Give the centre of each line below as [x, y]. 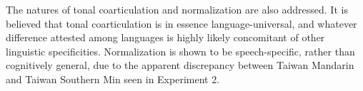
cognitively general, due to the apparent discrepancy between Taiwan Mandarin [180, 65]
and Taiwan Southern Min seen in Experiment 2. [113, 79]
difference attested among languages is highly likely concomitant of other [165, 37]
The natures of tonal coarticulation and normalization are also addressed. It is [177, 9]
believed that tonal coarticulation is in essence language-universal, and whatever [181, 23]
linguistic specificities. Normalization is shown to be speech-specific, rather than [180, 51]
